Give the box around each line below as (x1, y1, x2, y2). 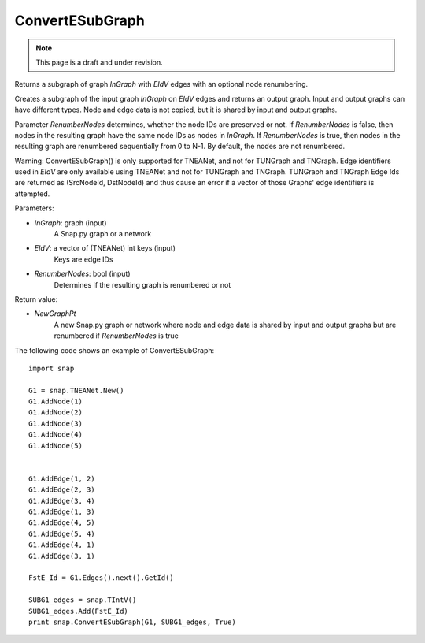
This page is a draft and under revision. (35, 58, 163, 67)
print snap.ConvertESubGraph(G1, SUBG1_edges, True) (28, 617, 236, 626)
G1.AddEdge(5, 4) (28, 529, 95, 538)
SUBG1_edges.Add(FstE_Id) (28, 607, 129, 615)
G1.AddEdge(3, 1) (28, 552, 95, 560)
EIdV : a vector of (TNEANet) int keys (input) (34, 243, 176, 253)
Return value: (14, 294, 58, 303)
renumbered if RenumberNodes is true (54, 331, 179, 340)
